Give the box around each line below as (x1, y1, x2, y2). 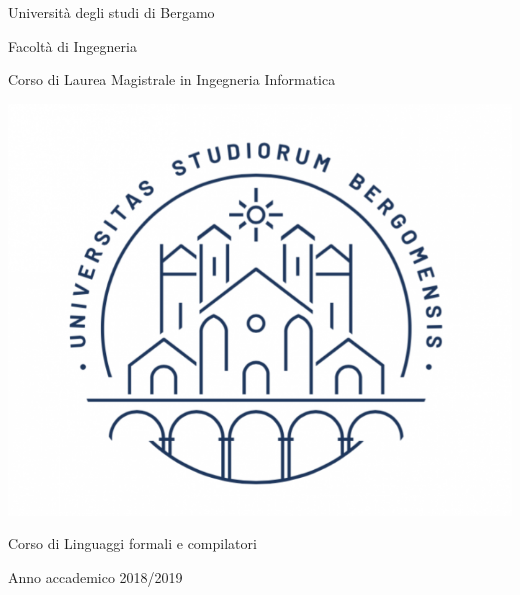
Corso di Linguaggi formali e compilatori (8, 533, 257, 554)
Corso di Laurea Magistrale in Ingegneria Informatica (8, 69, 336, 90)
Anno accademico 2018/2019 (8, 566, 183, 587)
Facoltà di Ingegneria (8, 35, 137, 56)
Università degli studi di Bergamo (8, 2, 215, 22)
